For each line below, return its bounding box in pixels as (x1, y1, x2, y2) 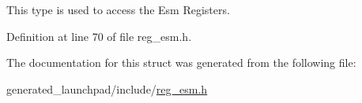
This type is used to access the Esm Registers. (6, 2, 230, 17)
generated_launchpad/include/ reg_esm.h (6, 80, 208, 97)
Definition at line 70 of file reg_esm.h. (6, 28, 192, 44)
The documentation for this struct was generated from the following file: (6, 54, 356, 71)
